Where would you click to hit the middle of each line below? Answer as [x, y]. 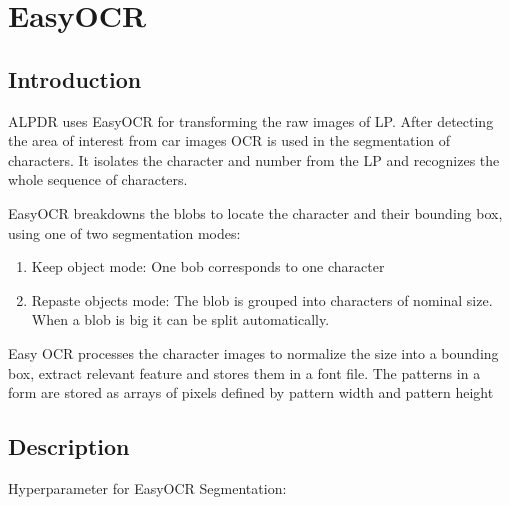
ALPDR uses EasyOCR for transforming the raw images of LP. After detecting [251, 120]
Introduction [75, 78]
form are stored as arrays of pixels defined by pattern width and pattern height [251, 392]
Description [69, 446]
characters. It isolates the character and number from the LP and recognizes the [254, 159]
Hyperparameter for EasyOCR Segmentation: [147, 487]
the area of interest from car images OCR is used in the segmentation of [229, 140]
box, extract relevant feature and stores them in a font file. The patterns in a [244, 372]
